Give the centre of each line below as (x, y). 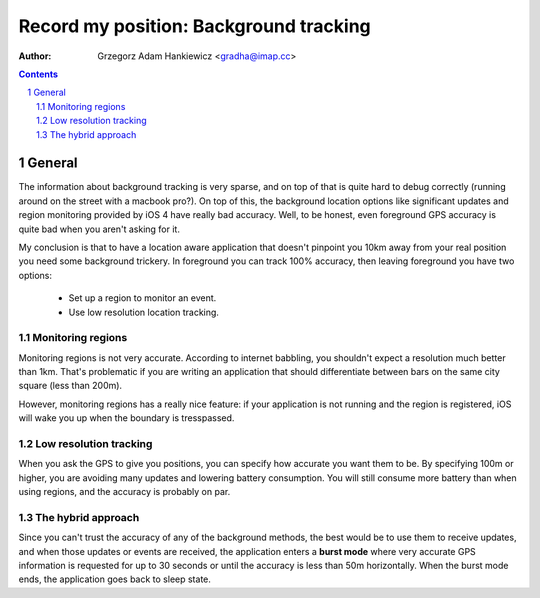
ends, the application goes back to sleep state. (115, 579)
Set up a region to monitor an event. (142, 298)
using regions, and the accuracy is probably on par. (124, 492)
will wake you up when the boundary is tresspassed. (126, 418)
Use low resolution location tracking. (144, 312)
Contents (38, 74)
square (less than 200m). (70, 386)
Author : (35, 56)
